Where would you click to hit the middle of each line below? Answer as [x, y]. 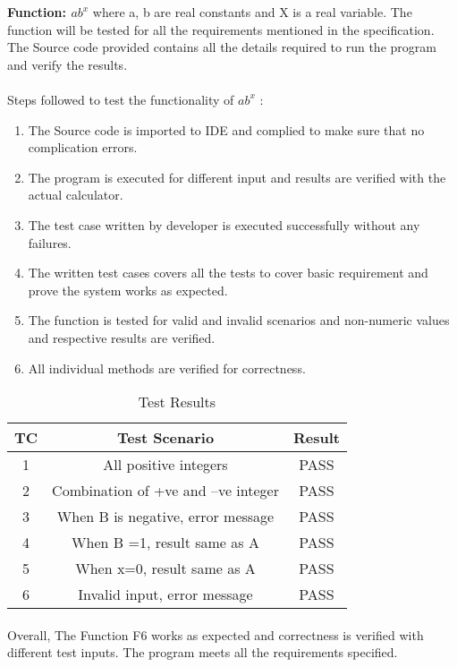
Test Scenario [165, 438]
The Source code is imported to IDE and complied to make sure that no [226, 129]
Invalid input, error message [165, 594]
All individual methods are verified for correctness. [167, 368]
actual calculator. [76, 195]
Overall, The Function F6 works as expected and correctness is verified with [216, 634]
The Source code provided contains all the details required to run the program [222, 47]
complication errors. [83, 147]
